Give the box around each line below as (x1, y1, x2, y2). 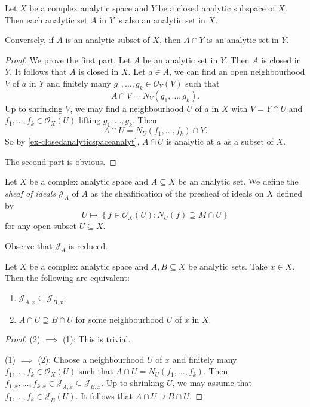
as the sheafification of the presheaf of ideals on (90, 186, 264, 199)
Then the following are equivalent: (5, 271, 130, 284)
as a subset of (223, 135, 274, 148)
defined (276, 186, 303, 199)
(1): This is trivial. (62, 333, 131, 345)
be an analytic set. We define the (178, 175, 299, 188)
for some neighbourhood (75, 313, 164, 325)
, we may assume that (172, 377, 253, 389)
